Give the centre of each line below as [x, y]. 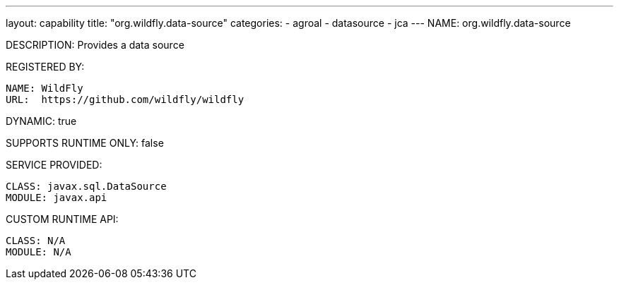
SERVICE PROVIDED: [54, 165]
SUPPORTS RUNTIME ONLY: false [85, 143]
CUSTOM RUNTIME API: [62, 219]
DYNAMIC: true [41, 121]
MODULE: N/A [39, 252]
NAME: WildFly [45, 88]
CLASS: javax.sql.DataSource [86, 186]
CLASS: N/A [36, 241]
